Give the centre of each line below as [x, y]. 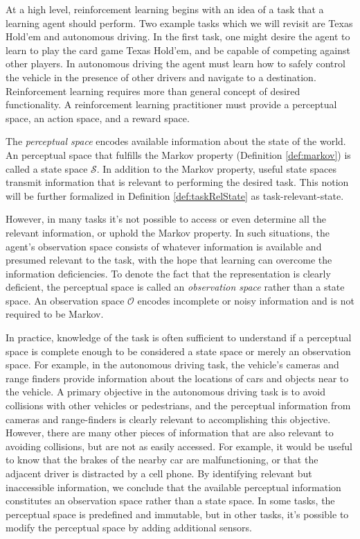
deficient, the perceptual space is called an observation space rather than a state [175, 287]
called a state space [47, 168]
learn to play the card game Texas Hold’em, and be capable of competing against [178, 50]
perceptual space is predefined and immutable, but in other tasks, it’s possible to [177, 514]
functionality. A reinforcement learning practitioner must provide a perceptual [171, 104]
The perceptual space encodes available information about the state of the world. [176, 141]
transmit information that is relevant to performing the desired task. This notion [177, 182]
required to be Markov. [55, 314]
